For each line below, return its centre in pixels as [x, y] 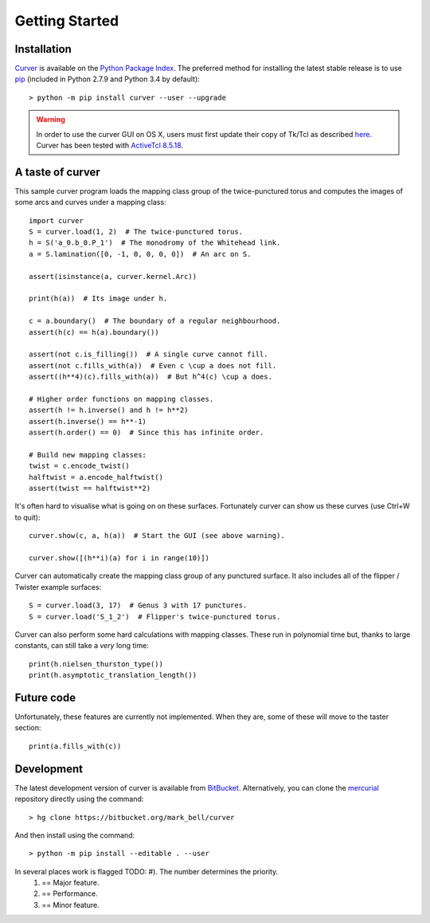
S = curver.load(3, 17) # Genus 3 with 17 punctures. [138, 605]
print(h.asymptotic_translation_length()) [113, 675]
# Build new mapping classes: [88, 455]
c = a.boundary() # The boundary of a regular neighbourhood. [155, 321]
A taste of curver [58, 172]
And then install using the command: [75, 835]
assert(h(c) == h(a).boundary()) [94, 332]
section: [28, 728]
